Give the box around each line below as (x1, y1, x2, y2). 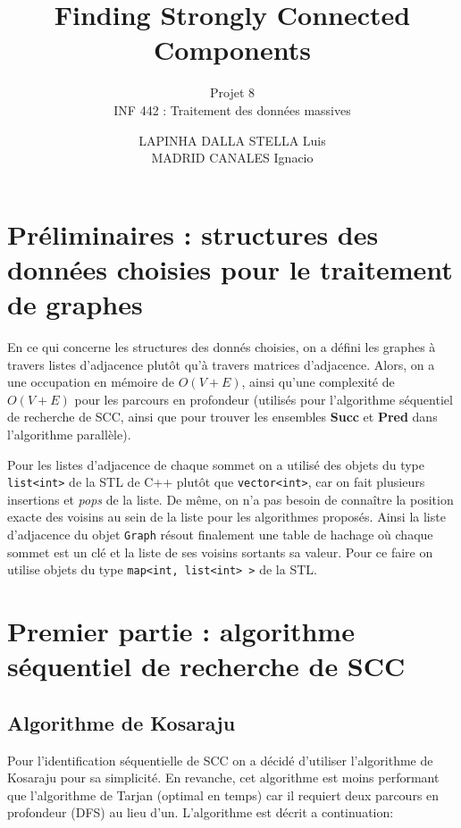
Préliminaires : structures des (7, 215, 379, 252)
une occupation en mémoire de (7, 372, 175, 391)
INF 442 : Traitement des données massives (113, 100, 351, 119)
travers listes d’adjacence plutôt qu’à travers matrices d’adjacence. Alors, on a (7, 355, 435, 373)
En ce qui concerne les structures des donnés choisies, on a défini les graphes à (7, 338, 436, 355)
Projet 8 (209, 83, 256, 102)
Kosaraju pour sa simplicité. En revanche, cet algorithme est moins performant (7, 768, 440, 787)
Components (154, 31, 311, 68)
